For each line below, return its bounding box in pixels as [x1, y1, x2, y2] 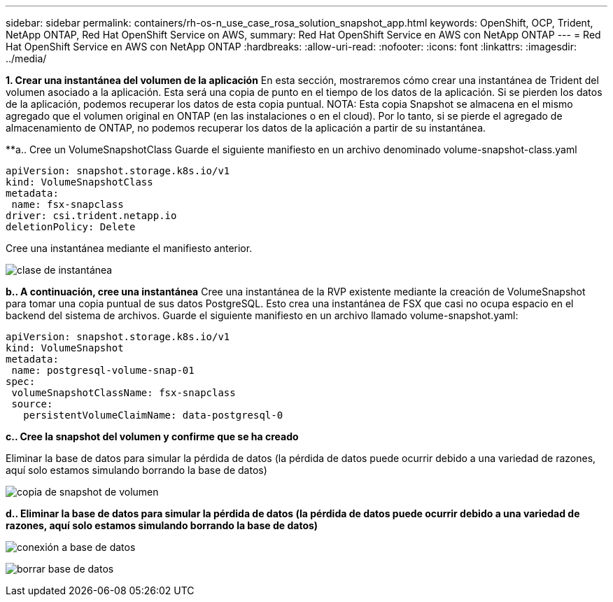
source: [11, 398, 53, 409]
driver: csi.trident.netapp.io [6, 210, 177, 221]
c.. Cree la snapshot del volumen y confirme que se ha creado [6, 430, 299, 442]
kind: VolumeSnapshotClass [6, 176, 153, 188]
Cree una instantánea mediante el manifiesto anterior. [6, 242, 253, 254]
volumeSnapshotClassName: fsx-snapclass [11, 387, 236, 398]
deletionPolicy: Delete [6, 221, 136, 232]
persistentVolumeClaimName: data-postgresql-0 [23, 409, 283, 421]
